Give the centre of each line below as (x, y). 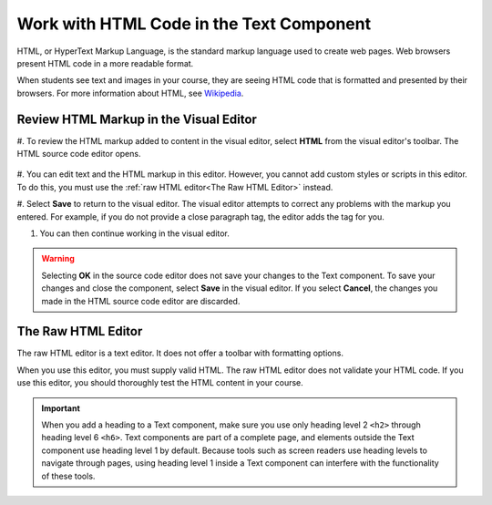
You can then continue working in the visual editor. (134, 233)
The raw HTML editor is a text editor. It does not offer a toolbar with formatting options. (180, 353)
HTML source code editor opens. (79, 154)
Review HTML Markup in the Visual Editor (137, 119)
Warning (58, 259)
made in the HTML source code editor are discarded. (141, 301)
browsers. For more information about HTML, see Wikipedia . (130, 93)
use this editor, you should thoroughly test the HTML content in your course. (160, 383)
